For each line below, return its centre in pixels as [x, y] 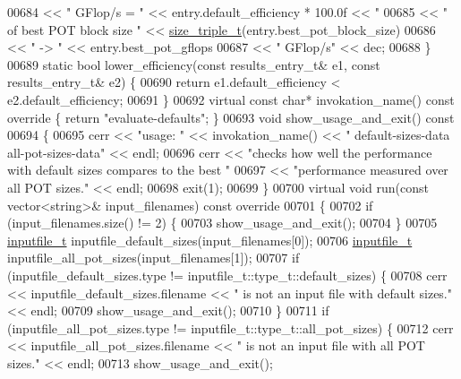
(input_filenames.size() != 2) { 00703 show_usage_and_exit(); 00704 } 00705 [222, 223]
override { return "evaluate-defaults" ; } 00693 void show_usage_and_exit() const [231, 117]
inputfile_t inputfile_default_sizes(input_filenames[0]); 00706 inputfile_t [210, 240]
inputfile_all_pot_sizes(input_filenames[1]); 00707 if [154, 258]
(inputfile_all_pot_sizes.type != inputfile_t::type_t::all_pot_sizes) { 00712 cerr [230, 327]
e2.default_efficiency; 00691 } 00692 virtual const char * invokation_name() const [231, 99]
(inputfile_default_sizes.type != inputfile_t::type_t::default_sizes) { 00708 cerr [227, 275]
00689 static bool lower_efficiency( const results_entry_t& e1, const [194, 64]
